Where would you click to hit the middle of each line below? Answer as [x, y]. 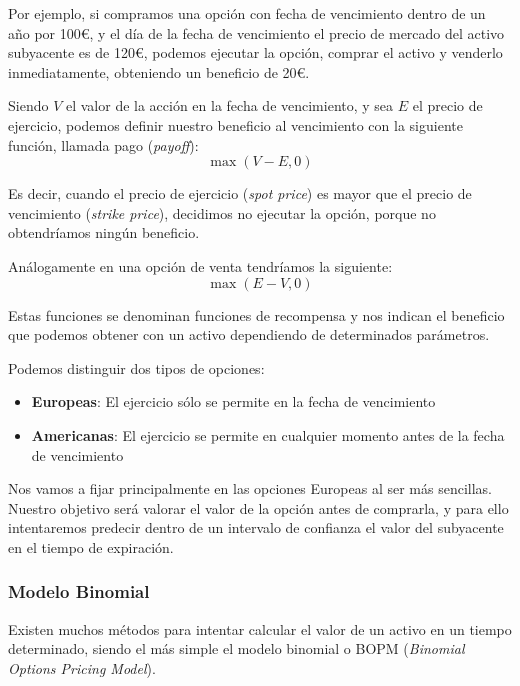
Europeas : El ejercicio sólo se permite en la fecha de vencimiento [233, 401]
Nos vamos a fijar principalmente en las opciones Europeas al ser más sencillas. [250, 488]
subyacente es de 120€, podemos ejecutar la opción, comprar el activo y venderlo [255, 52]
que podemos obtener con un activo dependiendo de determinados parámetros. [249, 334]
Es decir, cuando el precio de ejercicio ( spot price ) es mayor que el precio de [240, 193]
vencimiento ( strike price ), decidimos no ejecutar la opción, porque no [222, 212]
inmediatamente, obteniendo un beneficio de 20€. [159, 71]
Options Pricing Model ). [82, 667]
